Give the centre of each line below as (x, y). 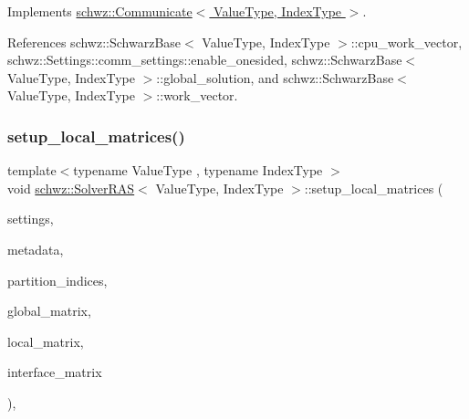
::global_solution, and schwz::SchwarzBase (275, 77)
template (32, 170)
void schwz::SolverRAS (71, 188)
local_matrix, (46, 341)
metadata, (36, 249)
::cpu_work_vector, (406, 42)
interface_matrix (55, 372)
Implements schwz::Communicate (100, 11)
